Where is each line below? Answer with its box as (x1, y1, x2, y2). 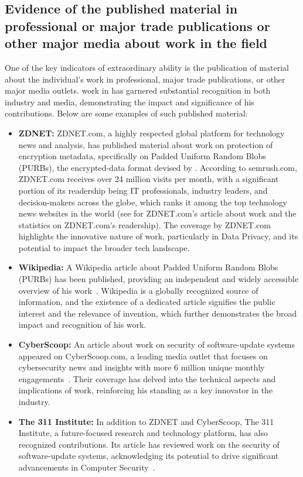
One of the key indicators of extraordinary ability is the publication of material (5, 61, 289, 73)
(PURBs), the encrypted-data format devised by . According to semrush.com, (18, 161, 297, 173)
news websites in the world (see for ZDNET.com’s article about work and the (18, 207, 297, 219)
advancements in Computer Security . (18, 461, 155, 473)
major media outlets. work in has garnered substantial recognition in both (5, 84, 271, 97)
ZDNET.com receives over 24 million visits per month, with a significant (18, 173, 279, 185)
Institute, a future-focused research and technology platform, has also (18, 427, 268, 439)
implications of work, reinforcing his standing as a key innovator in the (18, 384, 273, 396)
